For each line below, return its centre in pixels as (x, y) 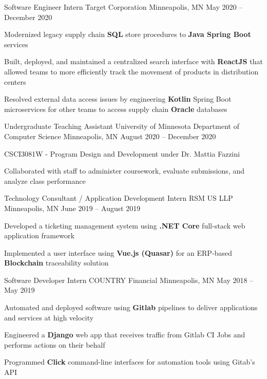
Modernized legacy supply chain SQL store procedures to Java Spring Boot (128, 34)
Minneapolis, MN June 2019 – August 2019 (72, 208)
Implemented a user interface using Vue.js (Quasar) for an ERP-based (118, 252)
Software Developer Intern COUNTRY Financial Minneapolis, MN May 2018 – (129, 280)
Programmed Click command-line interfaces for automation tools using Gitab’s (130, 362)
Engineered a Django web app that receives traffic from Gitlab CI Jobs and (125, 335)
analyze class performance (45, 181)
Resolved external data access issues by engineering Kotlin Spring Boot (118, 99)
